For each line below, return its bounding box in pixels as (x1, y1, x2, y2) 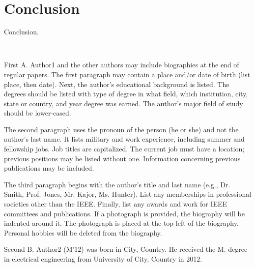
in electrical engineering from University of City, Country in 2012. (4, 254, 202, 264)
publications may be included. (4, 163, 94, 173)
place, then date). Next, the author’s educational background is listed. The (4, 79, 229, 89)
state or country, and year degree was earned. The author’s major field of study (4, 98, 243, 108)
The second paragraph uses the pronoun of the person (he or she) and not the (4, 124, 239, 134)
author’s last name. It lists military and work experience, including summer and (4, 134, 245, 144)
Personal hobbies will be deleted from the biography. (4, 227, 162, 237)
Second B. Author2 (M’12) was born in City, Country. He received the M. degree (4, 244, 248, 254)
